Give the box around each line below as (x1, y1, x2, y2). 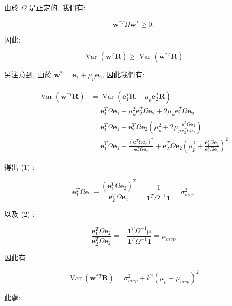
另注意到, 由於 (4, 69, 52, 80)
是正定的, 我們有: (29, 2, 86, 12)
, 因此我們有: (102, 69, 145, 80)
